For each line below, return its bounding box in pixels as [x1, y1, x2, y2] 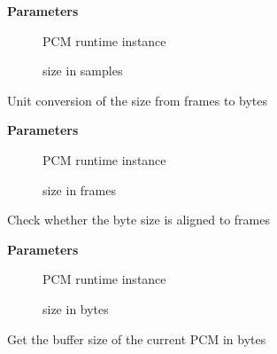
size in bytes [42, 299, 109, 318]
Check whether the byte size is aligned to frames [7, 210, 270, 229]
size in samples [42, 61, 123, 80]
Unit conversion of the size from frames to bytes [7, 90, 267, 109]
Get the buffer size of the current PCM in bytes [7, 329, 266, 348]
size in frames [42, 180, 117, 199]
